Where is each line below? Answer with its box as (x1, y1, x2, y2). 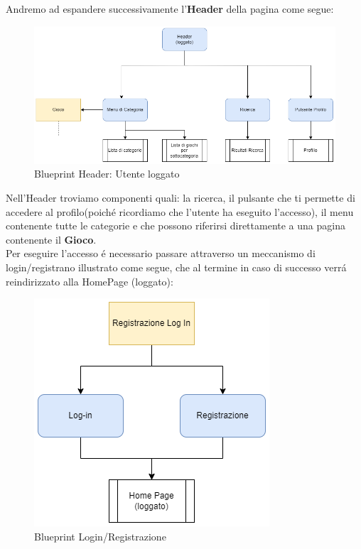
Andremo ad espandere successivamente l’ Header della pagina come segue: (6, 1, 334, 16)
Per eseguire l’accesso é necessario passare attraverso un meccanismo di (6, 246, 316, 261)
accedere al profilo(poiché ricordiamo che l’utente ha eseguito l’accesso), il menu (6, 204, 354, 219)
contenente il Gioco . (6, 232, 97, 246)
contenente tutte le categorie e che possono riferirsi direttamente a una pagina (6, 218, 345, 233)
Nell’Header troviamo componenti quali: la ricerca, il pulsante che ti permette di (6, 190, 355, 205)
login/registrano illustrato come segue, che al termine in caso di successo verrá (6, 259, 347, 274)
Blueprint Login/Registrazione (34, 528, 166, 543)
